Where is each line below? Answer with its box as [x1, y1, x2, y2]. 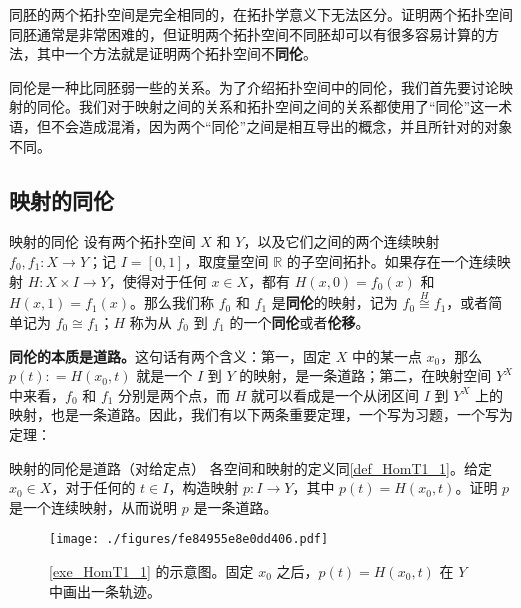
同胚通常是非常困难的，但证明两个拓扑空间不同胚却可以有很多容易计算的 [9, 23, 485, 44]
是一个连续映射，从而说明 [9, 496, 177, 517]
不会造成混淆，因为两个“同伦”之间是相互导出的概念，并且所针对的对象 [50, 115, 513, 136]
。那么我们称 [130, 292, 215, 313]
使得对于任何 [122, 270, 207, 291]
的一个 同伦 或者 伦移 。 [229, 311, 370, 332]
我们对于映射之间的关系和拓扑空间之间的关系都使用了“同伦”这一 [78, 96, 499, 117]
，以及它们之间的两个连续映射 [243, 231, 440, 252]
